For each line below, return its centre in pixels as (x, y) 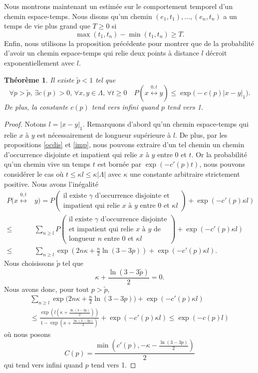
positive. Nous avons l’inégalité (51, 183)
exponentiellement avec (39, 62)
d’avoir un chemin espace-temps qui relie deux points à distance (102, 53)
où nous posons (27, 334)
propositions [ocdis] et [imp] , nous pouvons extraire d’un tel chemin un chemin (124, 144)
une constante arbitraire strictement (185, 173)
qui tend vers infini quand (44, 365)
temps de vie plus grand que (47, 26)
